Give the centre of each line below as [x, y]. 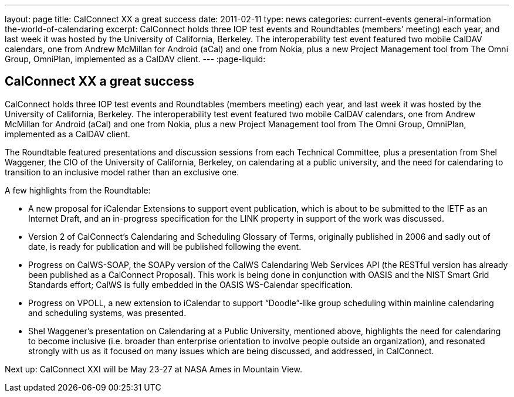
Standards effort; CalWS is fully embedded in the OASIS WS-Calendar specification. [190, 284]
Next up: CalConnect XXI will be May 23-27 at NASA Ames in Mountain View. [153, 369]
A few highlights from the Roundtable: [78, 190]
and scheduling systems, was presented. [107, 313]
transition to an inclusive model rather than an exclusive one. [122, 172]
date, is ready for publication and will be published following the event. [165, 246]
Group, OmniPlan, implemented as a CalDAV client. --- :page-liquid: [135, 59]
